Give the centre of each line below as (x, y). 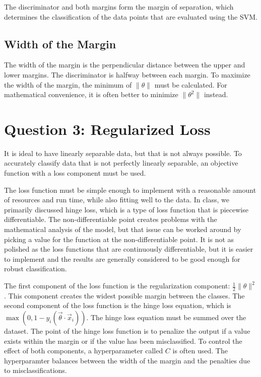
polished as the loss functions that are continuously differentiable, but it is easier (129, 249)
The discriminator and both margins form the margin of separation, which (119, 7)
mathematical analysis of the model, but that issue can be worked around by (123, 229)
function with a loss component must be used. (75, 173)
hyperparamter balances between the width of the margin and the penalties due (127, 360)
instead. (216, 94)
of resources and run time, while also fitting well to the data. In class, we (117, 200)
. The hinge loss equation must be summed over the (166, 317)
